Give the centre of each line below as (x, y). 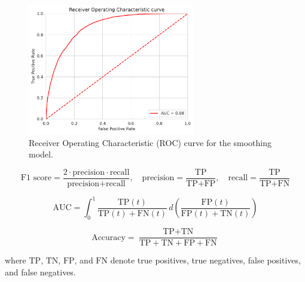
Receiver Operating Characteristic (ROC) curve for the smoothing (150, 142)
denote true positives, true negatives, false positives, (205, 260)
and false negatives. (40, 272)
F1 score (36, 178)
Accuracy (109, 237)
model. (41, 154)
